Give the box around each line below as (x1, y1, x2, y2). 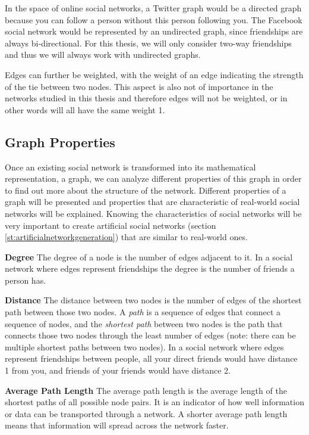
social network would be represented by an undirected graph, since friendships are (5, 25, 303, 38)
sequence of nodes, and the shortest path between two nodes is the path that (5, 317, 283, 330)
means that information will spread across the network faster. (5, 419, 229, 431)
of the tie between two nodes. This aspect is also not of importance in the (5, 80, 273, 92)
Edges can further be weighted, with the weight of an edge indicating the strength (5, 68, 304, 80)
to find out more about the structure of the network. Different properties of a (5, 184, 286, 196)
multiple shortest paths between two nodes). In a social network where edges (5, 340, 284, 353)
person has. (5, 274, 46, 286)
